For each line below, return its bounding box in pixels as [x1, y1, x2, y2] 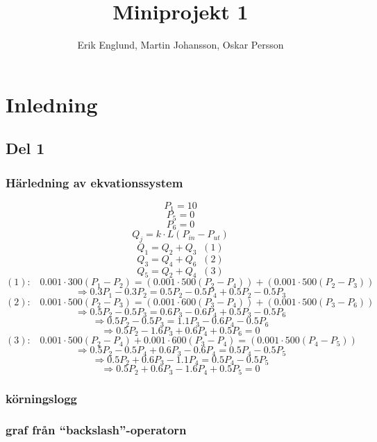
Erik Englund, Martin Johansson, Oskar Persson [77, 37, 284, 52]
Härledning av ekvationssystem [6, 173, 183, 191]
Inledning [6, 90, 98, 118]
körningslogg [6, 389, 77, 407]
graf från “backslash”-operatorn [6, 421, 187, 439]
